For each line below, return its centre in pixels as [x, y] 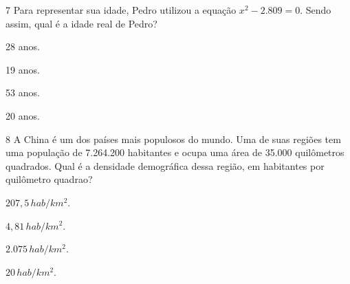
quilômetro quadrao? [49, 179]
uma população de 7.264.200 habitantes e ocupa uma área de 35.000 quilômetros [175, 152]
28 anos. [23, 46]
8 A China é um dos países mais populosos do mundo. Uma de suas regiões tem [173, 139]
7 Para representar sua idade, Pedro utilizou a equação [121, 10]
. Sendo [316, 10]
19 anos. [23, 69]
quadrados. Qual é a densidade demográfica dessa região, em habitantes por [165, 165]
